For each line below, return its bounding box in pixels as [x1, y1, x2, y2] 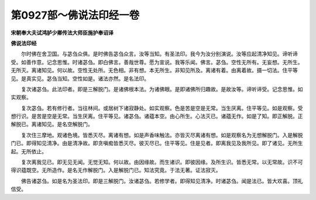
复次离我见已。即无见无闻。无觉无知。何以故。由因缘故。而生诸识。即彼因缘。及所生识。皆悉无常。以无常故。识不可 [20, 159, 303, 166]
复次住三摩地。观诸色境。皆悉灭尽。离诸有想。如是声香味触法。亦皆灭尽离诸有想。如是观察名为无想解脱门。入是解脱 [20, 131, 303, 138]
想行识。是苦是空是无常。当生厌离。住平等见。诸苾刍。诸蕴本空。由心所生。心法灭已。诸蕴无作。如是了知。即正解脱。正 [11, 113, 303, 120]
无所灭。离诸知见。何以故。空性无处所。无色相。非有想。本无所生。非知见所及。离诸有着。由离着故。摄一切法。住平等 [11, 67, 298, 74]
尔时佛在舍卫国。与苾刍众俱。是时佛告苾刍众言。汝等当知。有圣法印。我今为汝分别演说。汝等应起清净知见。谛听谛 [20, 50, 298, 58]
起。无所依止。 [11, 148, 47, 155]
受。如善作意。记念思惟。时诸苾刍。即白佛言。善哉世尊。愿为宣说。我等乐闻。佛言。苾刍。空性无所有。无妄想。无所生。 [11, 58, 303, 65]
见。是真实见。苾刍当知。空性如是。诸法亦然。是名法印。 [11, 75, 149, 82]
